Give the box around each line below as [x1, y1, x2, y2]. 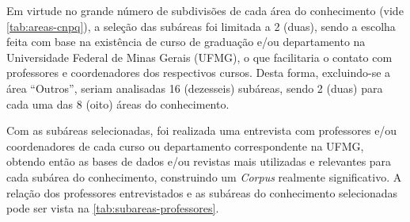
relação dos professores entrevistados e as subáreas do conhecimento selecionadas [6, 184, 398, 201]
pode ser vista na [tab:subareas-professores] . [6, 200, 219, 216]
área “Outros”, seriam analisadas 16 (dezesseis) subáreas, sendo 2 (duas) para [6, 79, 383, 96]
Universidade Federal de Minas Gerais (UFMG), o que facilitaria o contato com [6, 48, 393, 65]
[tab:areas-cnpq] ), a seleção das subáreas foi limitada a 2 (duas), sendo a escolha [6, 17, 396, 34]
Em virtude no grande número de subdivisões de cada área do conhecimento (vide [6, 2, 404, 18]
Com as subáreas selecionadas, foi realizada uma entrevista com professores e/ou [6, 122, 397, 139]
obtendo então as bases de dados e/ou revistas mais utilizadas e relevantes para [6, 153, 392, 170]
